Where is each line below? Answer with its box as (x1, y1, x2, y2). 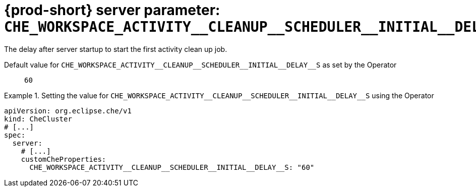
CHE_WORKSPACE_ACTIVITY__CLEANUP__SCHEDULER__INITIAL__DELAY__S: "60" (29, 163, 315, 171)
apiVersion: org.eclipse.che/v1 (4, 106, 132, 115)
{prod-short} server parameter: (4, 2, 220, 19)
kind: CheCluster (4, 114, 72, 123)
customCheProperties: (21, 155, 106, 163)
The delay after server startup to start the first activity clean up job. (4, 44, 227, 53)
